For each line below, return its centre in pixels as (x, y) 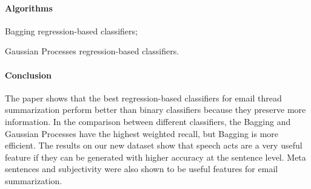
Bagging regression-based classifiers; (71, 30)
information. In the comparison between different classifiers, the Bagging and (148, 121)
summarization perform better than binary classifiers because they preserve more (155, 110)
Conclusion (28, 75)
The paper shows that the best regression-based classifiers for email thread (143, 98)
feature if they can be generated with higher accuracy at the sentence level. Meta (155, 157)
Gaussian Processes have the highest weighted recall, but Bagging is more (142, 133)
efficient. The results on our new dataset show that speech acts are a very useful (154, 145)
